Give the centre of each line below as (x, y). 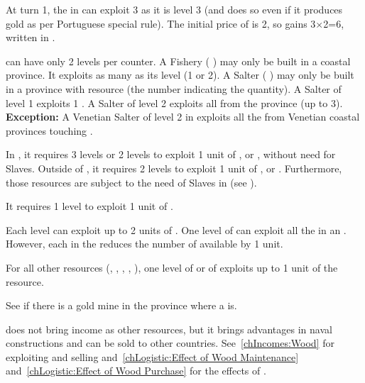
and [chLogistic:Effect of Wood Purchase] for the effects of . (136, 371)
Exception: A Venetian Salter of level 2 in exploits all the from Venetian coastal (183, 117)
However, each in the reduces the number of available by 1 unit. (145, 244)
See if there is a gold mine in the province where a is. (121, 305)
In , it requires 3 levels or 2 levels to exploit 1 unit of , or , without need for (171, 154)
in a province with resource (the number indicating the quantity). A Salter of (174, 88)
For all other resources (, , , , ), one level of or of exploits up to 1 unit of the (172, 267)
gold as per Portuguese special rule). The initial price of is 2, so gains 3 (161, 23)
